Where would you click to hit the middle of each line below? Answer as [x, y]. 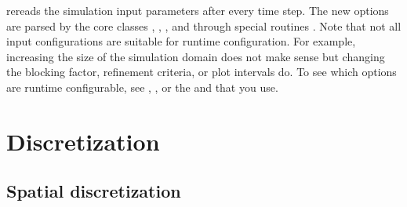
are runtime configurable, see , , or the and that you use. [142, 87]
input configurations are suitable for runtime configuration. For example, [181, 41]
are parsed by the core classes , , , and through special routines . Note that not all [204, 25]
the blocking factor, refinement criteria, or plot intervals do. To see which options [202, 72]
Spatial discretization [94, 191]
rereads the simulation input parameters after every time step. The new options [198, 10]
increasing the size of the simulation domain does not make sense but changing [196, 56]
